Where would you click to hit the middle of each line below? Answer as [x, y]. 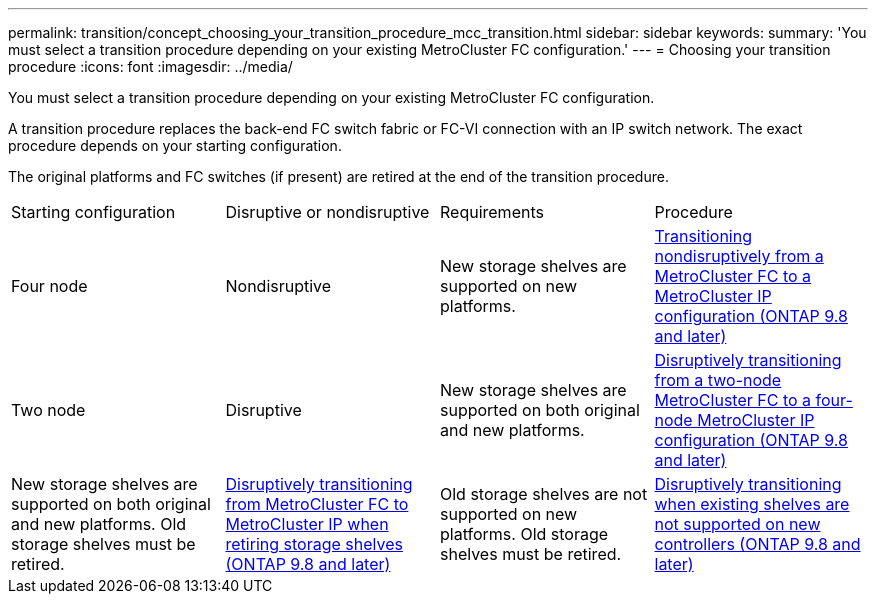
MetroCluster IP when [307, 524]
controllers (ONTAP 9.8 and [757, 544]
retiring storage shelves [314, 544]
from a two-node [718, 380]
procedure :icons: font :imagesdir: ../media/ [150, 66]
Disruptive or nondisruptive [327, 212]
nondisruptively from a [739, 256]
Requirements [492, 212]
